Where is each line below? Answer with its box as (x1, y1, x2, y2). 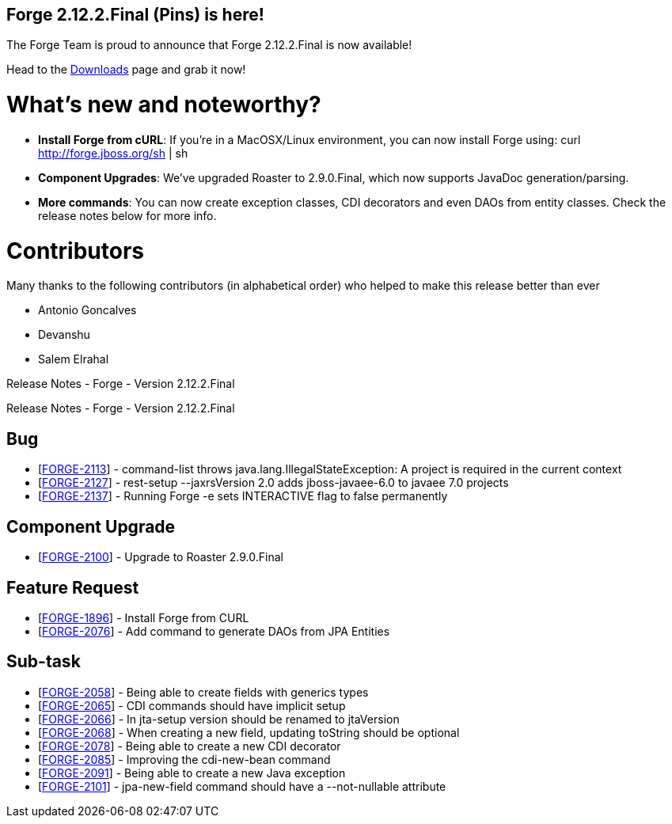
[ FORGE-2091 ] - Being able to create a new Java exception (38, 765, 346, 780)
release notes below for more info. (38, 208, 217, 222)
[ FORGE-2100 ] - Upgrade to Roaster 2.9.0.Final (38, 550, 283, 564)
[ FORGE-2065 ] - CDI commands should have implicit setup (38, 698, 346, 712)
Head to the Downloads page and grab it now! (6, 63, 246, 77)
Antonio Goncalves (38, 303, 137, 317)
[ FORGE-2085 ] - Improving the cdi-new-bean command (38, 752, 331, 766)
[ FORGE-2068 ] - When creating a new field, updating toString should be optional (38, 725, 460, 739)
